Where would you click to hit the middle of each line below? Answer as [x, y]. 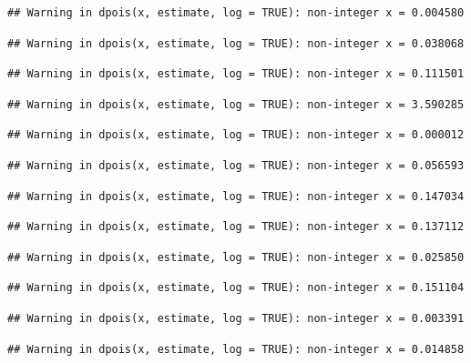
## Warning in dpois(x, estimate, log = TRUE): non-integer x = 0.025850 [236, 257]
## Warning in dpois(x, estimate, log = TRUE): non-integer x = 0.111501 [236, 74]
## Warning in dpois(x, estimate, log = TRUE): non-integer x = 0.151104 [236, 288]
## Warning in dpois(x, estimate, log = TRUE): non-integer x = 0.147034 [236, 196]
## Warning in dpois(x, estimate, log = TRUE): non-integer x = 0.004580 [236, 13]
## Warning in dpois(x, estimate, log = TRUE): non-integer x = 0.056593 [236, 165]
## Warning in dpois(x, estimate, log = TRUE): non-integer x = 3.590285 [236, 104]
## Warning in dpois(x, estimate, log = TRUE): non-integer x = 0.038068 [236, 43]
